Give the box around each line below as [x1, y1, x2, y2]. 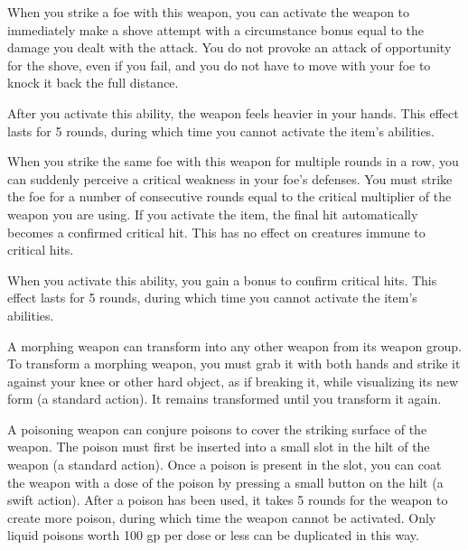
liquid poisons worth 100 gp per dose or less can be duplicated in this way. [7, 526, 419, 545]
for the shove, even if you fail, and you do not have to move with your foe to [7, 55, 431, 74]
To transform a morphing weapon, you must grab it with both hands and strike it [7, 354, 461, 373]
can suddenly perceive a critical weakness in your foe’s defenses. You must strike [7, 169, 453, 188]
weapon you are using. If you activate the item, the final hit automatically [7, 204, 418, 223]
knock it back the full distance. [7, 73, 179, 92]
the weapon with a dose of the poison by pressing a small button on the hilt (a [7, 472, 444, 491]
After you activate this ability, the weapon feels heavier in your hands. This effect [7, 103, 459, 122]
